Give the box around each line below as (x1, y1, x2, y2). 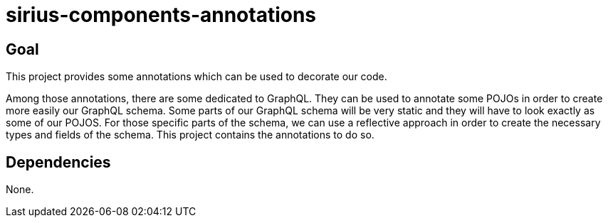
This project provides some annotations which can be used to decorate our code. (6, 70, 387, 83)
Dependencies (6, 153, 111, 171)
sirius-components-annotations (6, 3, 317, 27)
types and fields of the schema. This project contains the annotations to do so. (6, 129, 374, 141)
